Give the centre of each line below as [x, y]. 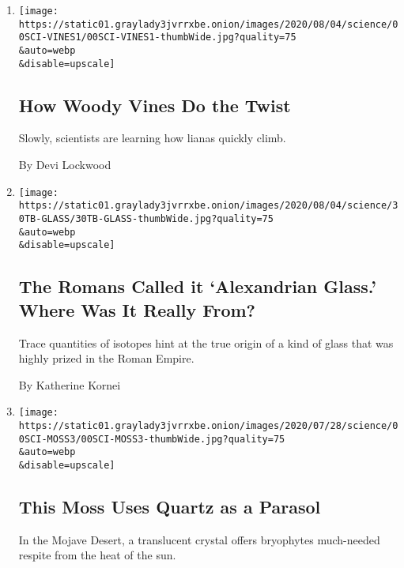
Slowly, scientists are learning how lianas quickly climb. [152, 138]
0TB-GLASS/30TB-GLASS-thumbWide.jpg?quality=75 [146, 218]
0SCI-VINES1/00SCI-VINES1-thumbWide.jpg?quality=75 [157, 38]
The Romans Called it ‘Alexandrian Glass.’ [197, 286]
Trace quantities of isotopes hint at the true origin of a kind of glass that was [206, 342]
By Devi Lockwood [65, 165]
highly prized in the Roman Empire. [106, 358]
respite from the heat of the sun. [97, 555]
